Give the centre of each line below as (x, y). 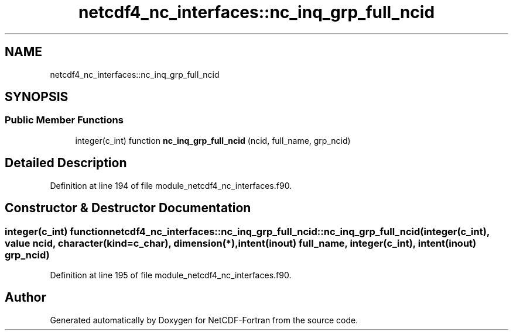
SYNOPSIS (37, 97)
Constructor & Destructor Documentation (128, 208)
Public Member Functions (64, 120)
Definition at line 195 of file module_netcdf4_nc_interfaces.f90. (171, 275)
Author (25, 298)
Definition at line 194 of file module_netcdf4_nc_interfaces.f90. (171, 185)
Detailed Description (66, 163)
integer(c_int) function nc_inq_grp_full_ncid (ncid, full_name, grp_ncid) (213, 140)
